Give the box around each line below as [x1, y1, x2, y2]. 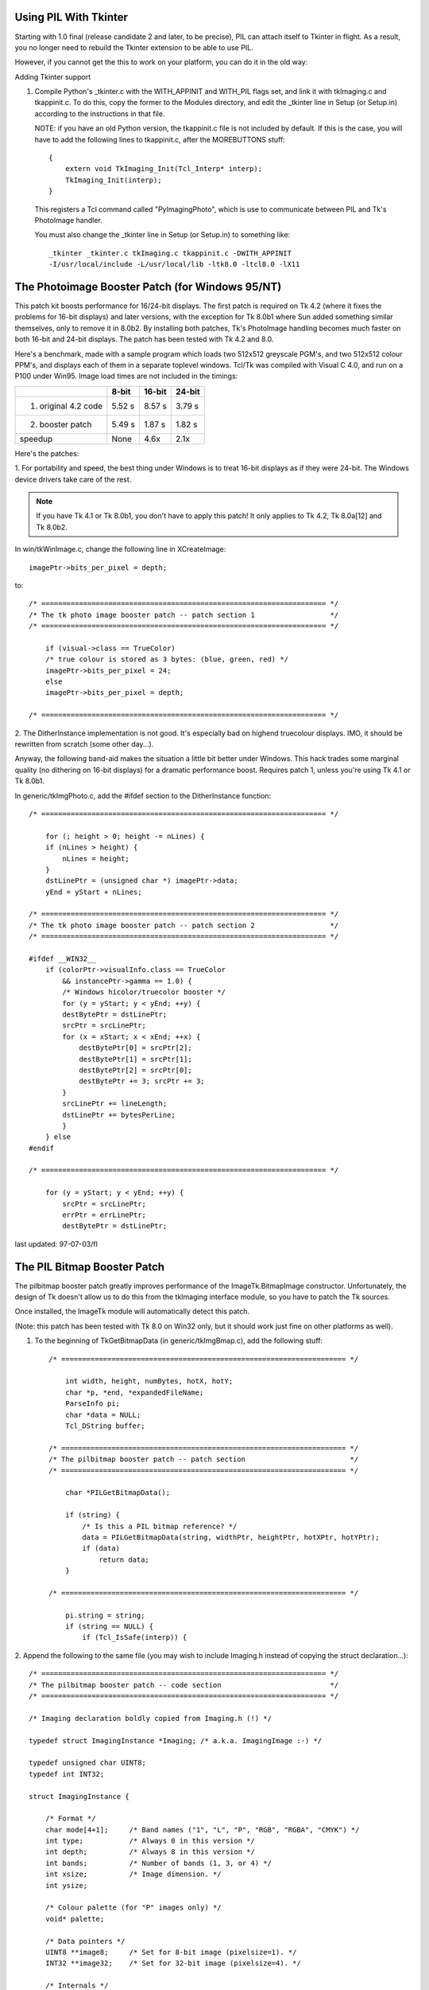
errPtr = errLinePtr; [62, 1211, 147, 1219]
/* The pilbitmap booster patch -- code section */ [29, 1680, 339, 1689]
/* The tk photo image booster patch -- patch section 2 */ [29, 920, 339, 930]
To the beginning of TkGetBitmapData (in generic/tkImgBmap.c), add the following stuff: [34, 1336, 323, 1345]
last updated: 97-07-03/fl [14, 1239, 99, 1249]
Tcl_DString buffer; [64, 1422, 145, 1430]
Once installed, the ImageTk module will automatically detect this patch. [14, 1306, 250, 1317]
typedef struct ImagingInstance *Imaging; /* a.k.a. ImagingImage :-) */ [29, 1736, 323, 1745]
